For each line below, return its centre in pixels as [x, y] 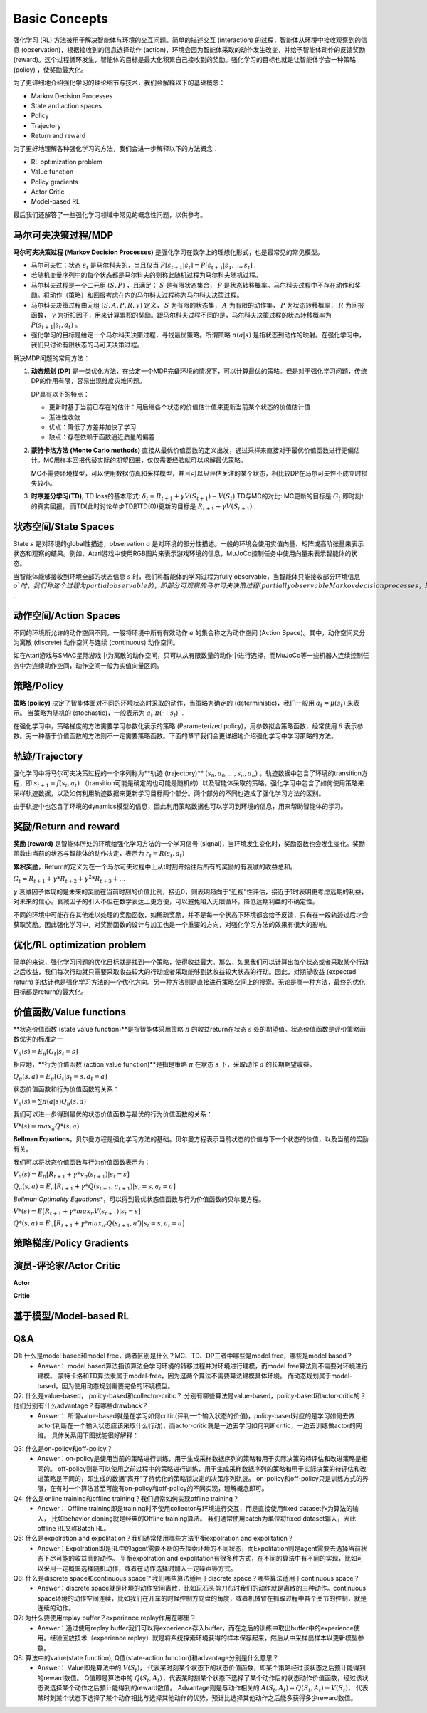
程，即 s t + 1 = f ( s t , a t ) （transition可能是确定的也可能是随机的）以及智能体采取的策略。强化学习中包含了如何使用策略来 [189, 784]
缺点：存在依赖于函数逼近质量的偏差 [102, 437]
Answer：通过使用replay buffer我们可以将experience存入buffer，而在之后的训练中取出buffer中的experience [195, 1628]
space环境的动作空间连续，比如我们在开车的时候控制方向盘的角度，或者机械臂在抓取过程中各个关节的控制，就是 [202, 1598]
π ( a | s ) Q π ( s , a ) [64, 1102]
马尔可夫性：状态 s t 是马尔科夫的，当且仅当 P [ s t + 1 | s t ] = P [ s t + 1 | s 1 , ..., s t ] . [143, 266]
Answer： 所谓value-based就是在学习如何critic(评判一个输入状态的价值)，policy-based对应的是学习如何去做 [196, 1415]
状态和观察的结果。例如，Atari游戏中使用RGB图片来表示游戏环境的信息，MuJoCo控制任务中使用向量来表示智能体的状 [185, 553]
